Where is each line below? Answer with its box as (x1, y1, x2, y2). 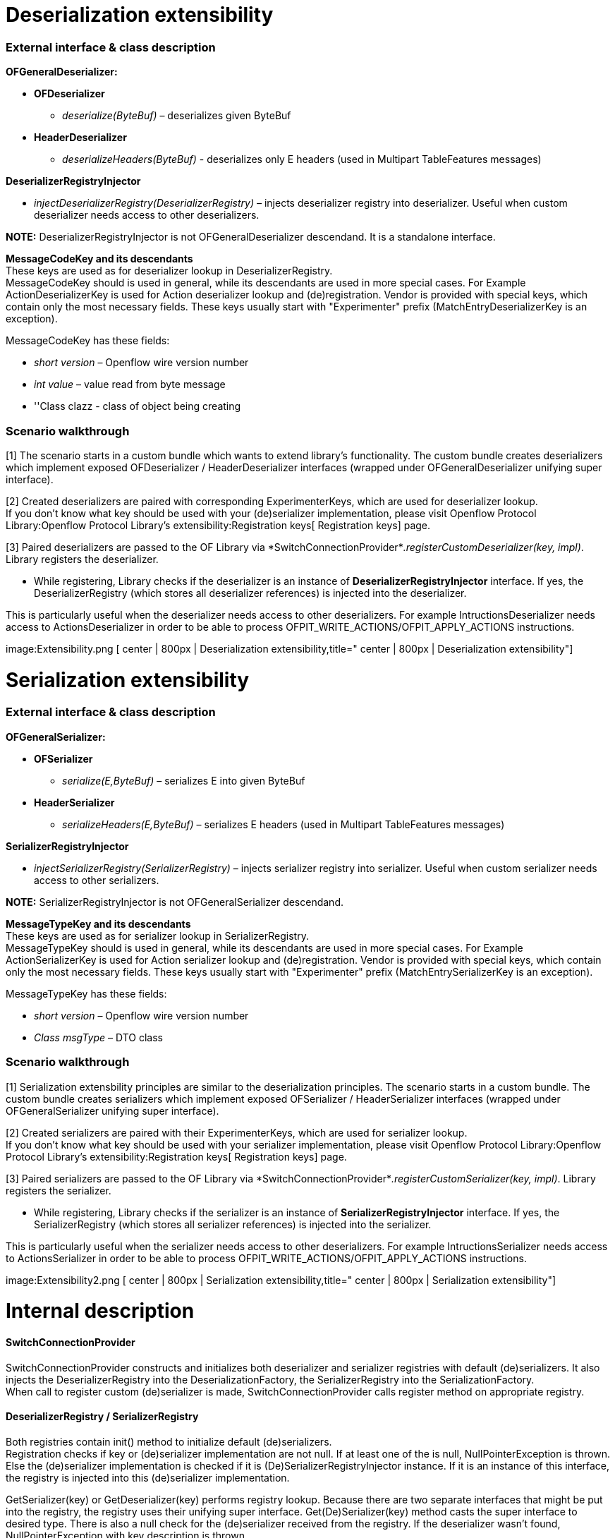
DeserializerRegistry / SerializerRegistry (6, 1410, 199, 1423)
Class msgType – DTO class (34, 1031, 163, 1043)
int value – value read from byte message (34, 378, 226, 391)
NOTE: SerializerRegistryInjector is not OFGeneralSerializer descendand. (6, 895, 343, 908)
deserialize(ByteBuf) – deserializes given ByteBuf (62, 109, 291, 122)
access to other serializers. (34, 873, 159, 886)
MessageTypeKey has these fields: (6, 987, 167, 1000)
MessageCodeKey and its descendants (6, 253, 193, 265)
